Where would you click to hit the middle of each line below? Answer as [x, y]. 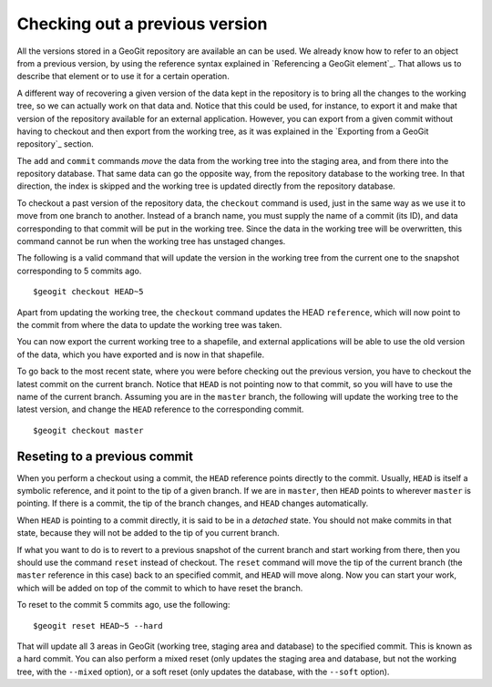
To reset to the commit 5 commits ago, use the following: [123, 605]
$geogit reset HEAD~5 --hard [98, 625]
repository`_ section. [56, 144]
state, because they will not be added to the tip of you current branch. [148, 533]
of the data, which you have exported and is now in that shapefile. [141, 354]
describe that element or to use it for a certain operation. [123, 77]
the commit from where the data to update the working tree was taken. [149, 324]
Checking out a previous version [142, 24]
